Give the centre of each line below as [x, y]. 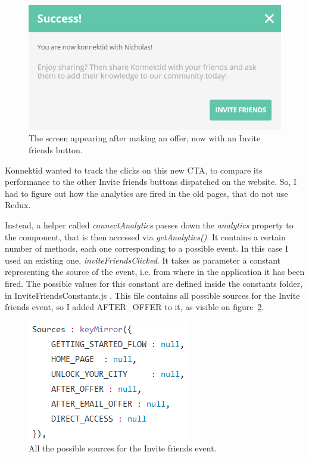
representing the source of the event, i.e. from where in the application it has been [155, 272]
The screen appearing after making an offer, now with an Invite [145, 138]
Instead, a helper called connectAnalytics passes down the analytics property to [149, 225]
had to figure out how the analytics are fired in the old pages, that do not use [146, 193]
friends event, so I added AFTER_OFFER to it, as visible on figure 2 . [135, 307]
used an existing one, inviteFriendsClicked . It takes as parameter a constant [143, 260]
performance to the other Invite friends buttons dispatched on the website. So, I [151, 182]
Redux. [18, 205]
